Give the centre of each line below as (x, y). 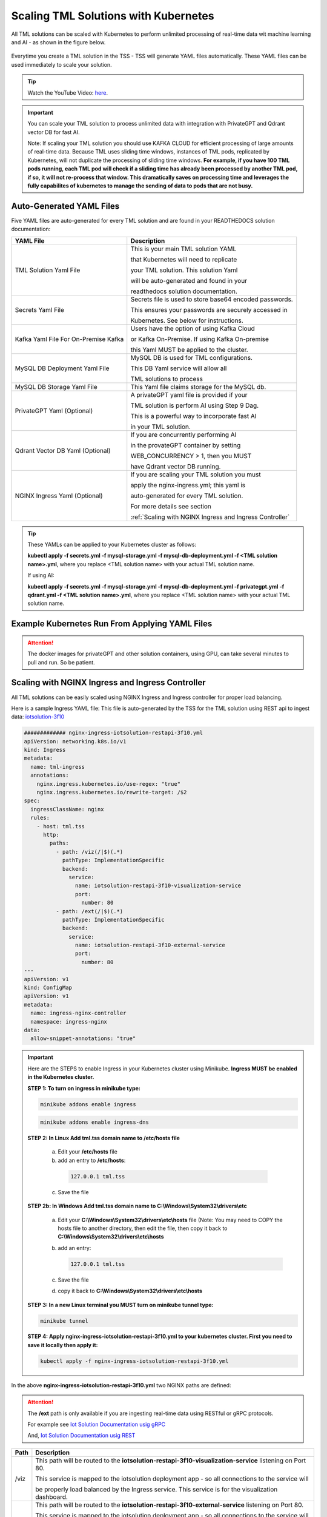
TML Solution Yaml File (48, 270)
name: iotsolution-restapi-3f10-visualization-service (158, 886)
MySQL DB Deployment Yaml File (62, 368)
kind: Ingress (45, 750)
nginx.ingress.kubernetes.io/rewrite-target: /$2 (112, 792)
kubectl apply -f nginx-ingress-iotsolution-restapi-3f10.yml (134, 1361)
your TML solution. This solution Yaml (184, 270)
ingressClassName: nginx (67, 809)
